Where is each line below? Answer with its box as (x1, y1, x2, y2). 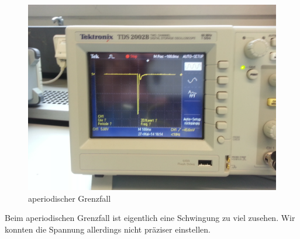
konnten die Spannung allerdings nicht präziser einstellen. (5, 223, 211, 235)
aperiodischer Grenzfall (28, 192, 111, 204)
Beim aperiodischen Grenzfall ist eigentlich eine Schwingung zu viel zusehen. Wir (5, 212, 295, 224)
